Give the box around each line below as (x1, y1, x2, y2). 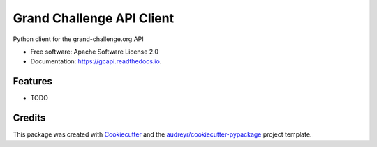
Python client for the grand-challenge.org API (13, 35, 144, 43)
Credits (13, 112, 46, 124)
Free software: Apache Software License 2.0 (30, 47, 159, 56)
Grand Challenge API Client (13, 10, 175, 26)
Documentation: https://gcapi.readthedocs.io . (30, 57, 162, 65)
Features (13, 75, 52, 87)
